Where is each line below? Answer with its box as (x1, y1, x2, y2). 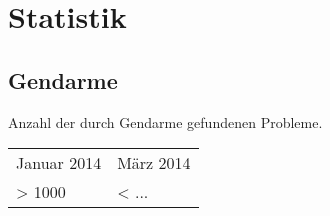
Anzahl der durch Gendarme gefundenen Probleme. (8, 111, 323, 132)
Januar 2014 (16, 151, 102, 175)
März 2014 (117, 151, 191, 175)
